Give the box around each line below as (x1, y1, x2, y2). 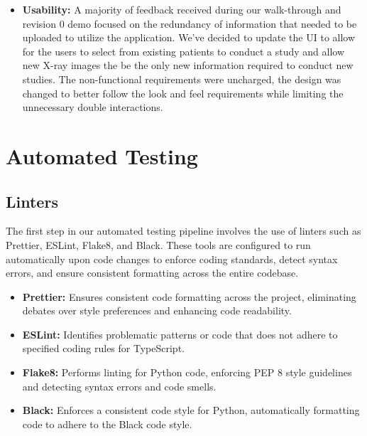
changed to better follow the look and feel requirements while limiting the (22, 85, 344, 100)
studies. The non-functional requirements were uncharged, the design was (22, 71, 341, 86)
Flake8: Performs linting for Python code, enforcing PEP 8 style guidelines (22, 365, 352, 380)
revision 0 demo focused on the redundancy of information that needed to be (22, 16, 357, 31)
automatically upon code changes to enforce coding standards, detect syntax (6, 251, 338, 266)
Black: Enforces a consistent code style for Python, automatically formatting (22, 403, 360, 418)
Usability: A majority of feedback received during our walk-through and (22, 2, 341, 16)
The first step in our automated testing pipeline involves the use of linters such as (6, 223, 361, 238)
